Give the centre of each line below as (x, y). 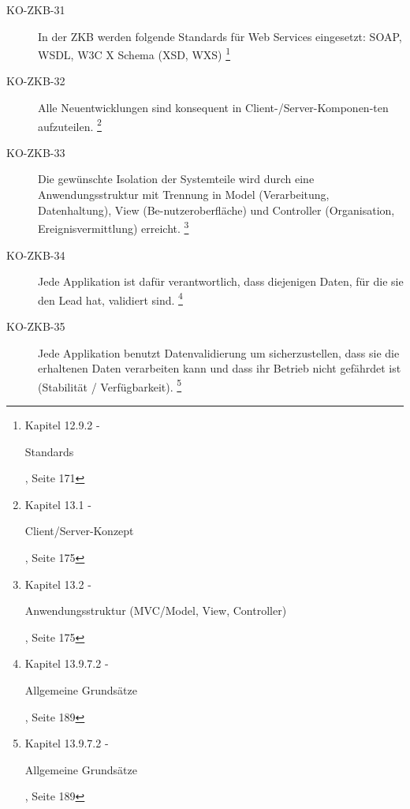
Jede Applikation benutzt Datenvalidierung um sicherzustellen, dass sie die (219, 352)
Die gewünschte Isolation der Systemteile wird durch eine (176, 179)
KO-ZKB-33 (36, 152)
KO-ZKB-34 (36, 255)
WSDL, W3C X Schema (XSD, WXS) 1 (134, 53)
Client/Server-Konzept (79, 531)
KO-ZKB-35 (36, 326)
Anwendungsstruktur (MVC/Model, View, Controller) (156, 610)
